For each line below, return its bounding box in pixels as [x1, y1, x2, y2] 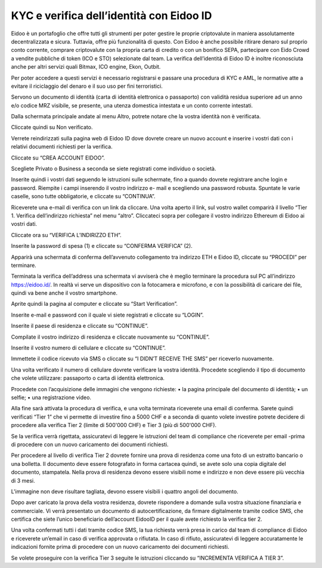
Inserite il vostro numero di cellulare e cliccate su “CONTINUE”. [11, 344, 166, 352]
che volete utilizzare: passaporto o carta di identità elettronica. [11, 374, 165, 382]
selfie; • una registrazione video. [11, 394, 92, 401]
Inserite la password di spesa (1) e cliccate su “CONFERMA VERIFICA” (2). [11, 242, 193, 250]
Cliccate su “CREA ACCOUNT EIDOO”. [11, 154, 106, 161]
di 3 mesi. [11, 477, 35, 484]
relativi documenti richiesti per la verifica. [11, 143, 113, 151]
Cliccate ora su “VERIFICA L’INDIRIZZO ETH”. [11, 231, 122, 238]
